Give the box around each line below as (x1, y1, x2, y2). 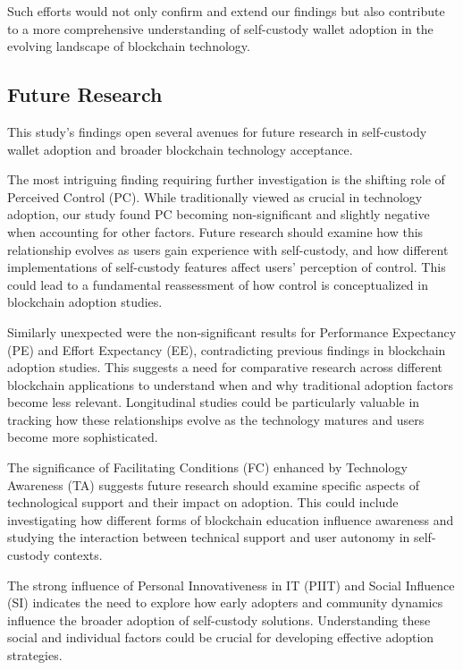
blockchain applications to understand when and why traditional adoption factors (7, 375, 453, 394)
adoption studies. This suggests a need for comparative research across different (7, 358, 442, 377)
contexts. (54, 546, 103, 564)
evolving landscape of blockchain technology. (7, 37, 250, 55)
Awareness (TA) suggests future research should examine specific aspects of (7, 475, 419, 494)
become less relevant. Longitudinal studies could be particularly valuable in (7, 393, 420, 411)
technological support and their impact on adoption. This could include (7, 493, 399, 512)
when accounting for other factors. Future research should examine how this (7, 222, 424, 241)
